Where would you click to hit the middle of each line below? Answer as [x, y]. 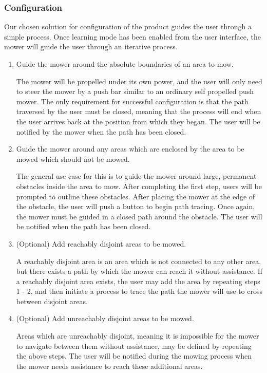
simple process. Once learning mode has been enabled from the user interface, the [132, 36]
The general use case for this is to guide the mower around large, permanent [136, 176]
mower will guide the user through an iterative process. [91, 46]
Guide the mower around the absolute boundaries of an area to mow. [125, 64]
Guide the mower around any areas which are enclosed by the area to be [130, 149]
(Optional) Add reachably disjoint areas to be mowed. [101, 243]
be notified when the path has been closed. [83, 226]
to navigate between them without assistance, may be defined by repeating [134, 346]
